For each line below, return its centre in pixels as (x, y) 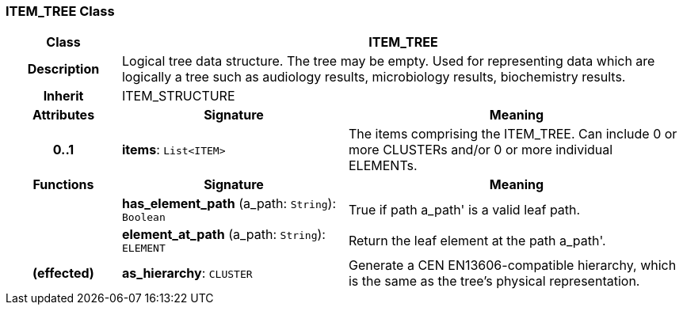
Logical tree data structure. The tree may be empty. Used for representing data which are (388, 61)
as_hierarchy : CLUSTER (187, 273)
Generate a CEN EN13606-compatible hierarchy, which (512, 265)
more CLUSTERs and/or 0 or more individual (481, 150)
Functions (63, 185)
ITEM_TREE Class (60, 11)
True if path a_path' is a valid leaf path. (464, 209)
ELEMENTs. (383, 166)
